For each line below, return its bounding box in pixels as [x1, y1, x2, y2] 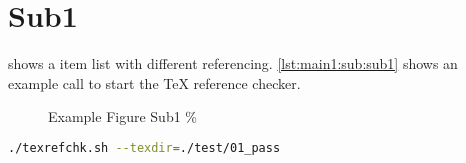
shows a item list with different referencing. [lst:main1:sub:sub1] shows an [8, 53, 458, 74]
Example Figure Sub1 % [48, 106, 198, 127]
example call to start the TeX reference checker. [8, 72, 301, 93]
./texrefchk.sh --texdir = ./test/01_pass [8, 140, 281, 155]
